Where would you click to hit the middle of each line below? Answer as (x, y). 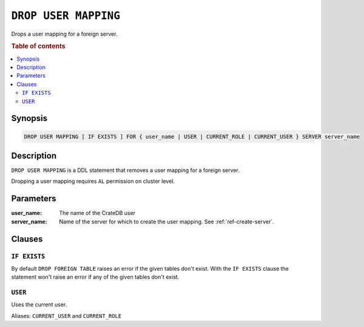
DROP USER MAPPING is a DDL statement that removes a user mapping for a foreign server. (125, 170)
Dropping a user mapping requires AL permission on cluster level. (93, 181)
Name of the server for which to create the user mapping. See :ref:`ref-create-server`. (167, 222)
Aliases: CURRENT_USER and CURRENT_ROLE (66, 315)
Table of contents (39, 47)
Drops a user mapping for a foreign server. (64, 34)
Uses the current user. (39, 305)
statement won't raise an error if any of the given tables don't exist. (95, 277)
